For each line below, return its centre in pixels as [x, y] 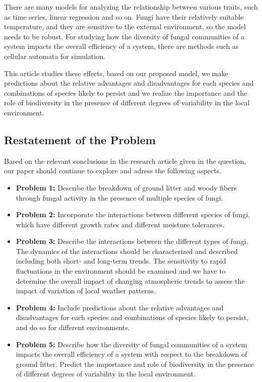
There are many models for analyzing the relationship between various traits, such [131, 7]
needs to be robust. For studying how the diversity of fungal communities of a [124, 36]
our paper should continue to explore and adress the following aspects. [113, 171]
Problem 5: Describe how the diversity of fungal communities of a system [132, 344]
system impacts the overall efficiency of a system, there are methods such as [121, 46]
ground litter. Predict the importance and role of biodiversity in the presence [135, 364]
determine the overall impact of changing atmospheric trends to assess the [130, 280]
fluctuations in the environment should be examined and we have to [121, 271]
